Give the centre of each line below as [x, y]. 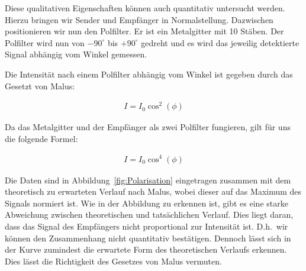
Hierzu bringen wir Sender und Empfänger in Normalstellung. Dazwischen [139, 19]
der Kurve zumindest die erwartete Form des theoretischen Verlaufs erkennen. [146, 249]
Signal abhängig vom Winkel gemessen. [76, 54]
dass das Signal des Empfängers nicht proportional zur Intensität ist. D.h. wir [146, 226]
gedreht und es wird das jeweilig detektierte [220, 42]
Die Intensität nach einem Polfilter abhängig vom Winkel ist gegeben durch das [149, 74]
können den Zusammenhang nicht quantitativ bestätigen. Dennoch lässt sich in [148, 238]
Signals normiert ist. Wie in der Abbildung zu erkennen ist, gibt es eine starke [146, 203]
